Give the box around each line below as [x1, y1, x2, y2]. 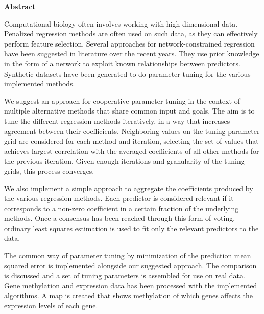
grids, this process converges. [4, 165, 94, 176]
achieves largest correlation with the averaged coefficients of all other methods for [4, 145, 259, 156]
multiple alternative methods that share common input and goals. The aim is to [4, 105, 255, 116]
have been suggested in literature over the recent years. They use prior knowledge [4, 48, 259, 59]
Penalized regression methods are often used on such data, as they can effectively [4, 28, 258, 39]
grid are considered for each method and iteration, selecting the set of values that [4, 136, 259, 146]
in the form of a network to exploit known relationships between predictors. [4, 58, 241, 69]
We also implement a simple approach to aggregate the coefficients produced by [4, 183, 253, 193]
